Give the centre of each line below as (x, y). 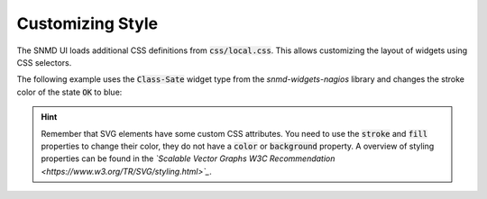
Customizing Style (87, 23)
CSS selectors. (44, 62)
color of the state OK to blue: (69, 92)
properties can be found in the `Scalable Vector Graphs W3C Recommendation (188, 158)
